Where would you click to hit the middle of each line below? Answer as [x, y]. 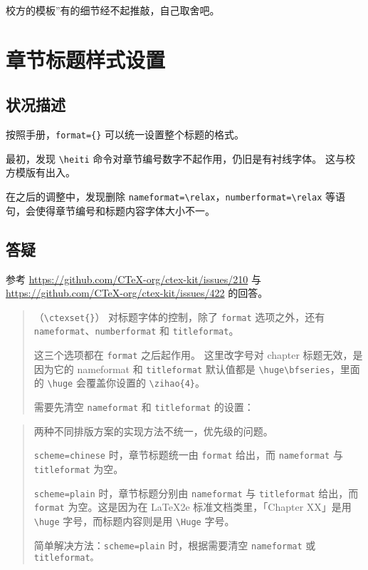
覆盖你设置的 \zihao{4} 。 [146, 383]
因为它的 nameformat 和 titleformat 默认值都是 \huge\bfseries [182, 368]
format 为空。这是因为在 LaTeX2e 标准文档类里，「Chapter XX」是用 [193, 507]
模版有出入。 [45, 172]
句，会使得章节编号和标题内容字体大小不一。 [110, 210]
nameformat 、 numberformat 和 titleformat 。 [136, 331]
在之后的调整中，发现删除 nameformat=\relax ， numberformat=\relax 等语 [176, 197]
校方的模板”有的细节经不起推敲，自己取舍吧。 [113, 10]
